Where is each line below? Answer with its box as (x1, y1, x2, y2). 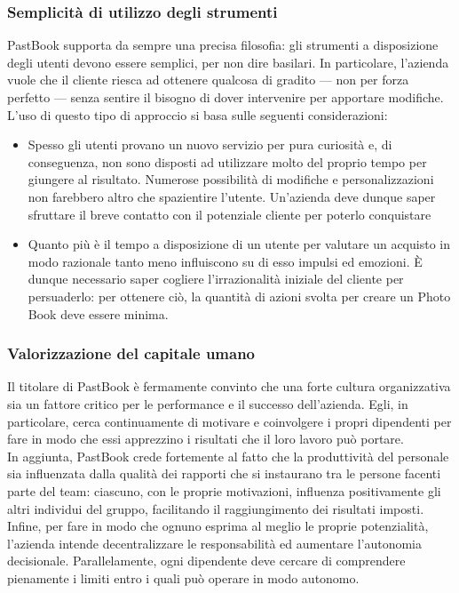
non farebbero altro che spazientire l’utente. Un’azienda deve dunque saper (28, 187, 436, 205)
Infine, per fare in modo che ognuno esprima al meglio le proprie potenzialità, (7, 517, 429, 535)
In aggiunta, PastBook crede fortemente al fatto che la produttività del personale (7, 446, 449, 465)
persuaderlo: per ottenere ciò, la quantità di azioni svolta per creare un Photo (28, 286, 451, 305)
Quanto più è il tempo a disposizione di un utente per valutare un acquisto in (28, 235, 450, 253)
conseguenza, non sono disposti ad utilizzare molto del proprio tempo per (28, 152, 427, 171)
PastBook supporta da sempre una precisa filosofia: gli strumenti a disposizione (7, 36, 439, 54)
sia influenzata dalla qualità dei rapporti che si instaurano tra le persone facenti (7, 464, 441, 483)
